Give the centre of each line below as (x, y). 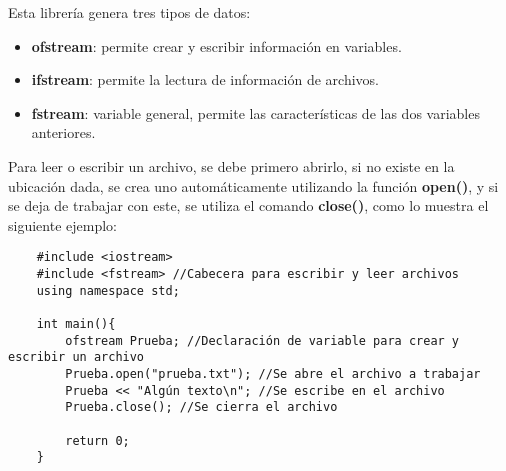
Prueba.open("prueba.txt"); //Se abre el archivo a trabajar (273, 373)
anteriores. (63, 132)
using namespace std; (108, 290)
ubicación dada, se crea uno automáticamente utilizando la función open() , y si (253, 185)
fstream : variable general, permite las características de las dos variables (255, 112)
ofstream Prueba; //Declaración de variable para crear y (262, 340)
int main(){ (76, 323)
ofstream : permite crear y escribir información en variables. (216, 45)
